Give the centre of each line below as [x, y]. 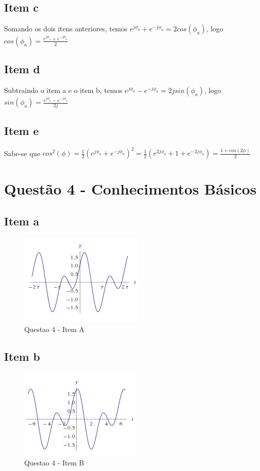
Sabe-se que [22, 153]
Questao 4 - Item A [55, 329]
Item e [21, 130]
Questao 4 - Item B [54, 462]
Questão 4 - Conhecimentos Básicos [130, 189]
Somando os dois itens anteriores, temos [66, 29]
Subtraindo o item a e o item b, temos [63, 90]
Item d [22, 69]
